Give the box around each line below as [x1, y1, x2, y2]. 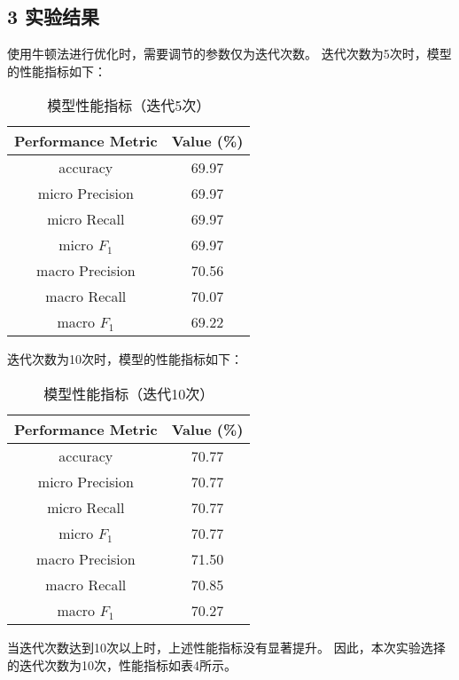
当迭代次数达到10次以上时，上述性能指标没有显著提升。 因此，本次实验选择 [7, 637, 446, 656]
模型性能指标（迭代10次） [43, 383, 214, 404]
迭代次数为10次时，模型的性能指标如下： [7, 350, 243, 368]
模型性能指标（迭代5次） [47, 95, 211, 116]
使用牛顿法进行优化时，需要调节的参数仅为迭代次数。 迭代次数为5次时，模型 [7, 44, 452, 63]
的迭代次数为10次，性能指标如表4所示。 [7, 655, 237, 674]
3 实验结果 [7, 3, 100, 30]
